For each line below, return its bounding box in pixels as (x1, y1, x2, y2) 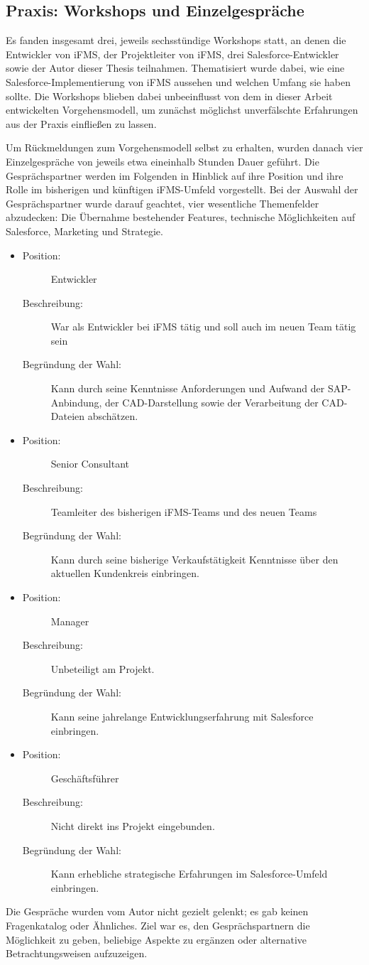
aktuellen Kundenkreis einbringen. (50, 566, 199, 581)
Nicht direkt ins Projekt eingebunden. (50, 818, 215, 833)
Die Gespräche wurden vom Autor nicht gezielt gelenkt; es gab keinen (6, 904, 309, 919)
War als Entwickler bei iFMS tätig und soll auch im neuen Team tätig (50, 319, 356, 334)
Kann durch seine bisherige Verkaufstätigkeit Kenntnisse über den (50, 551, 338, 566)
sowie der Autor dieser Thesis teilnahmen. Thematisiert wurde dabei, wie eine (6, 60, 345, 75)
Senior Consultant (50, 456, 129, 471)
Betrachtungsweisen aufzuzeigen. (6, 946, 148, 961)
